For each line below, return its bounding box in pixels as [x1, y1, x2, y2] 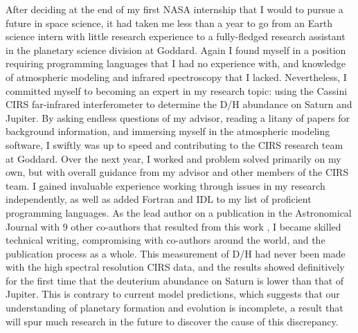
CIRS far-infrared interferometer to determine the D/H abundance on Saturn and [6, 97, 352, 111]
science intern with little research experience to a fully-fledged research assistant [6, 29, 346, 44]
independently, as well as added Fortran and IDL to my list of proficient [6, 192, 312, 206]
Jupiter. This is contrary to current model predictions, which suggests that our [6, 287, 340, 301]
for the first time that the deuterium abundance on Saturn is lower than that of [6, 273, 344, 287]
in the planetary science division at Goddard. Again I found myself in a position [6, 42, 346, 57]
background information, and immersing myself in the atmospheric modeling [6, 124, 330, 138]
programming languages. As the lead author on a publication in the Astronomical [6, 205, 352, 219]
